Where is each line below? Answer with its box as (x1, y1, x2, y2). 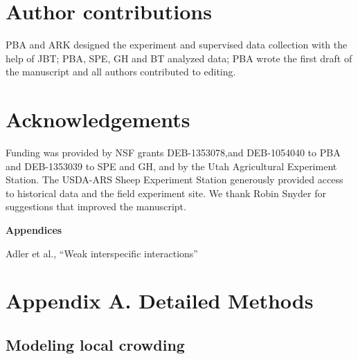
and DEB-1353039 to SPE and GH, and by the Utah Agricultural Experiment (6, 158, 337, 173)
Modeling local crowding (6, 333, 185, 355)
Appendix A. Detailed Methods (6, 286, 314, 315)
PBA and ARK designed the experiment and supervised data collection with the (6, 37, 348, 52)
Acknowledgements (6, 105, 190, 134)
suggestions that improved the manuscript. (6, 199, 186, 214)
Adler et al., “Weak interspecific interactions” (6, 246, 198, 260)
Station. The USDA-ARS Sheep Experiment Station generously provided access (6, 172, 343, 187)
